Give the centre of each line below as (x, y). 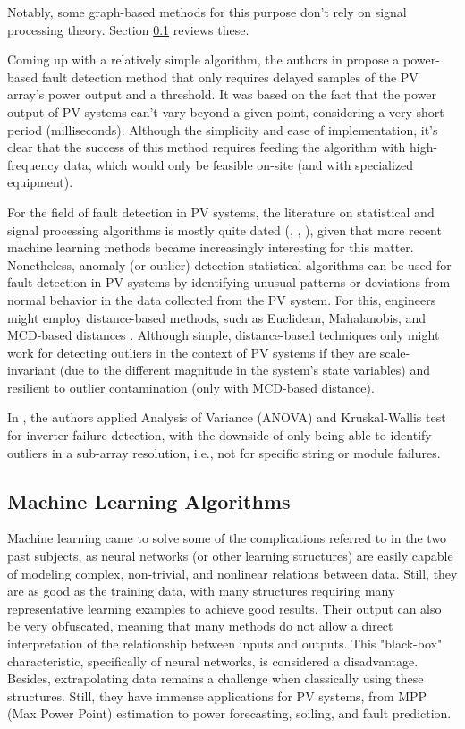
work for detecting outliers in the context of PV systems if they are (192, 352)
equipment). (40, 182)
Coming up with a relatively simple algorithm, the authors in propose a (203, 59)
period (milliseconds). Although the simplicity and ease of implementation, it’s (223, 129)
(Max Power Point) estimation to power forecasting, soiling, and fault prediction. (229, 713)
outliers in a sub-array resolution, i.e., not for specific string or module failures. (224, 452)
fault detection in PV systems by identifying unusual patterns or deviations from (229, 282)
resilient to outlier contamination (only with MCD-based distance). (191, 387)
